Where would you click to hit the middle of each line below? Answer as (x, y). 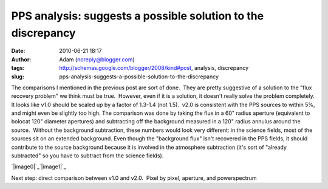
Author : (21, 59)
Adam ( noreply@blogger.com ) (97, 59)
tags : (18, 68)
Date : (18, 51)
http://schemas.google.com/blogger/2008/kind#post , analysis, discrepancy (154, 68)
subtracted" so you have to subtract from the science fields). (87, 156)
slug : (18, 77)
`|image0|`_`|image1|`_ (39, 167)
